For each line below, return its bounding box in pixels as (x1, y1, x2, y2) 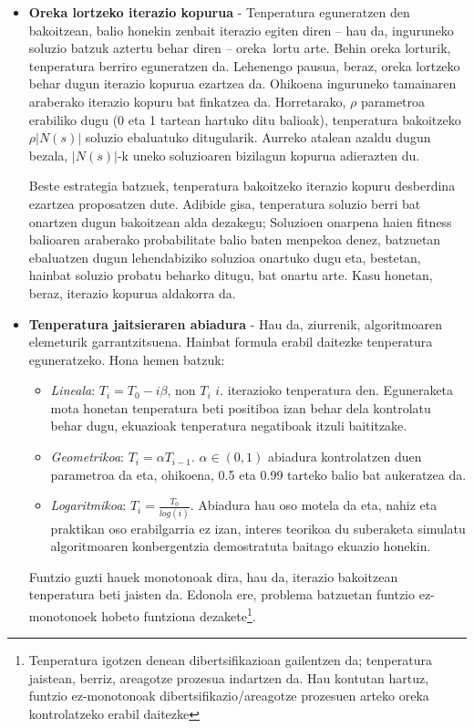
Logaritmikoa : (50, 495, 127, 515)
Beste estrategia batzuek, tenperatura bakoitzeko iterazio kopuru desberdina (28, 176, 456, 195)
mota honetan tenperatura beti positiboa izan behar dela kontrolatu (50, 398, 431, 417)
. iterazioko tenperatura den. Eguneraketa (220, 380, 454, 400)
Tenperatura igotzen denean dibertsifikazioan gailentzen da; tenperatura (28, 650, 432, 670)
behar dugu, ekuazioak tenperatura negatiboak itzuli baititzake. (50, 416, 407, 435)
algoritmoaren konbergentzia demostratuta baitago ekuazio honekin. (50, 536, 431, 556)
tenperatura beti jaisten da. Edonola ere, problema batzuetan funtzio (28, 585, 416, 604)
